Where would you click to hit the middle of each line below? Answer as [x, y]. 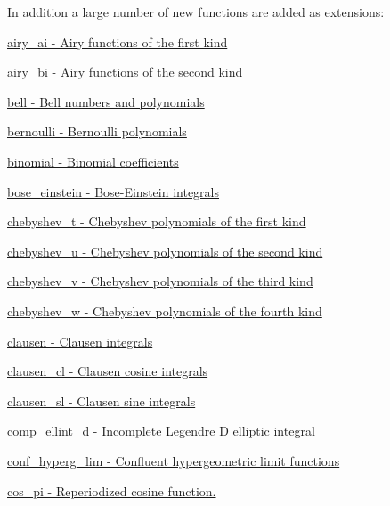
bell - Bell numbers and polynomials [106, 101]
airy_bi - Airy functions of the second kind [125, 72]
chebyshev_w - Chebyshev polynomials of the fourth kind [165, 310]
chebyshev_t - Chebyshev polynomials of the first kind [157, 221]
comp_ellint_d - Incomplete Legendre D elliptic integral [161, 431]
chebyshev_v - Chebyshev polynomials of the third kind [160, 281]
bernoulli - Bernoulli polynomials [97, 131]
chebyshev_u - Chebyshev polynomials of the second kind [165, 251]
